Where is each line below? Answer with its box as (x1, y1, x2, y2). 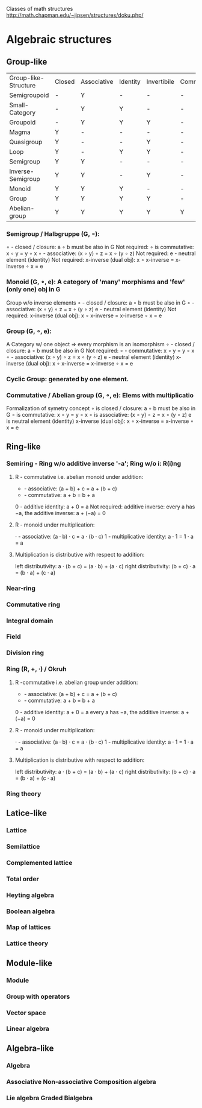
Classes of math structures (6, 5, 73, 12)
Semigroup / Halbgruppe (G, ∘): (6, 229, 100, 238)
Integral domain (6, 616, 54, 625)
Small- (9, 101, 29, 109)
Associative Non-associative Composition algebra (6, 1077, 156, 1086)
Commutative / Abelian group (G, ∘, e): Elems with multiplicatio (6, 391, 194, 399)
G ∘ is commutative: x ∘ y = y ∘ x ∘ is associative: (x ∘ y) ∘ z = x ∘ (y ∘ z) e (6, 411, 192, 419)
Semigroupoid (9, 91, 49, 99)
